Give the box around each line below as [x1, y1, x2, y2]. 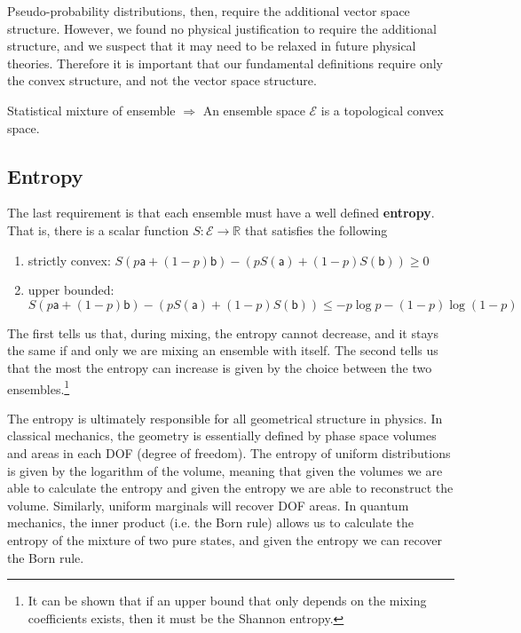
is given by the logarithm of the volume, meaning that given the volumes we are [7, 461, 443, 479]
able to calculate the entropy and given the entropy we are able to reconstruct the [7, 479, 454, 497]
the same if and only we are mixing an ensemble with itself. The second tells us [7, 341, 438, 360]
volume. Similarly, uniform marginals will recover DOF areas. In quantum [7, 495, 409, 514]
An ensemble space [202, 100, 305, 119]
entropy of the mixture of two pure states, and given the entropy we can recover [7, 530, 442, 549]
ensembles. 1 [7, 376, 70, 398]
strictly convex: [28, 250, 111, 269]
